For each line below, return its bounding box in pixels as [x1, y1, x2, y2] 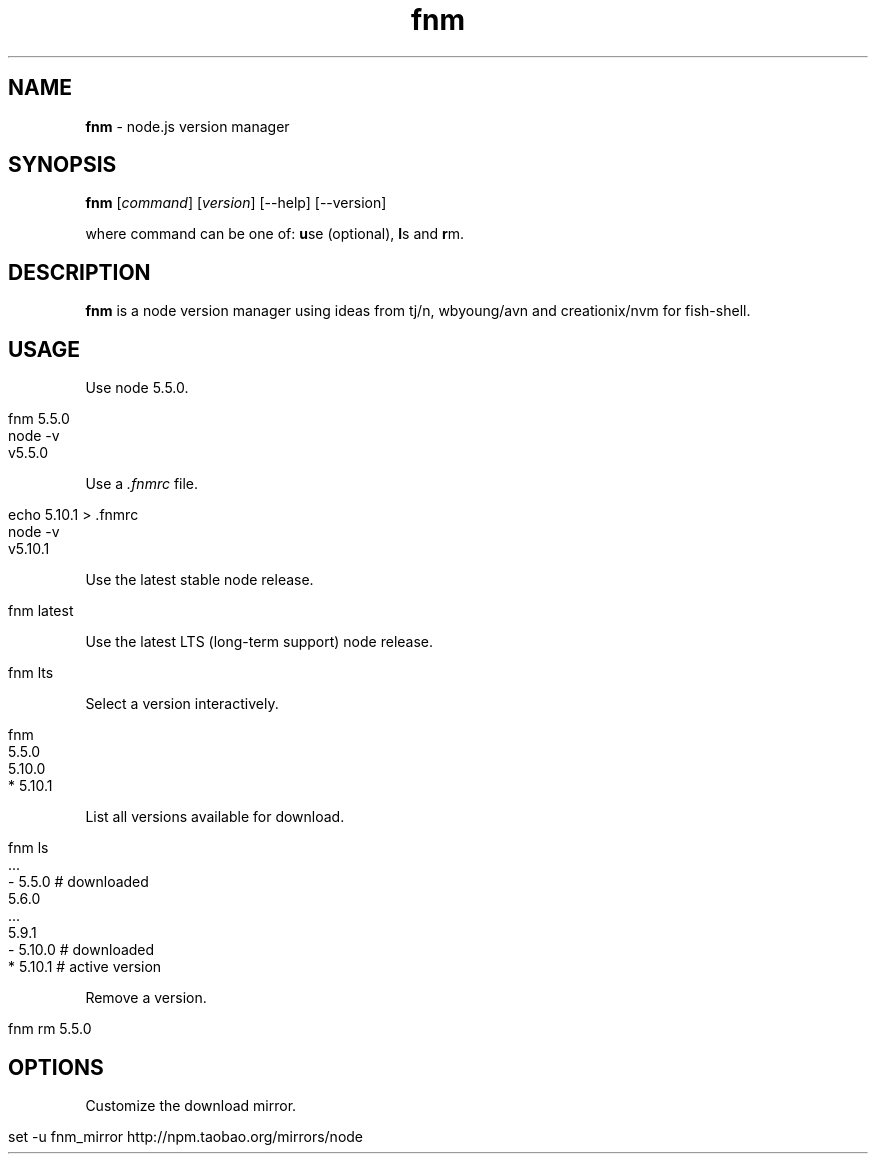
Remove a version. [85, 989, 207, 1007]
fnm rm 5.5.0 [8, 1020, 92, 1038]
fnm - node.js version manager [85, 117, 290, 135]
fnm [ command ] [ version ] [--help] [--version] [85, 194, 387, 212]
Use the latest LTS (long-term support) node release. [85, 633, 434, 651]
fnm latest [8, 602, 74, 620]
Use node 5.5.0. [85, 379, 189, 397]
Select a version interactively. [85, 695, 279, 713]
